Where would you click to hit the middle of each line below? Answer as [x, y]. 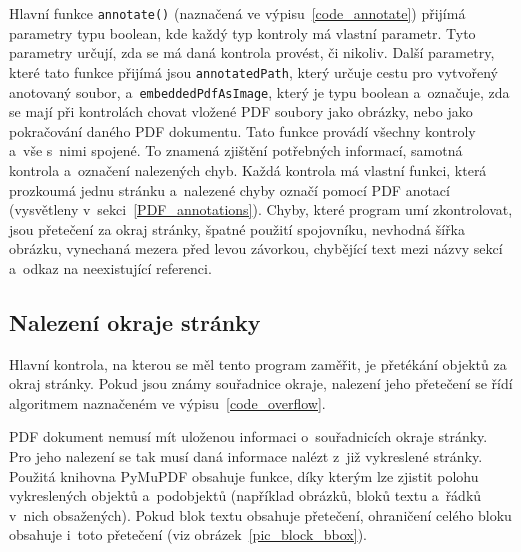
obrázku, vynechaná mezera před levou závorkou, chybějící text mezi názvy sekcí [256, 248]
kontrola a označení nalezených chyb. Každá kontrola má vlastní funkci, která [248, 169]
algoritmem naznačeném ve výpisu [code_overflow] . [167, 402]
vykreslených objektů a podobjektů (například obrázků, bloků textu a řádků [245, 495]
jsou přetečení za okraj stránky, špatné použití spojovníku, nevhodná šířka [237, 228]
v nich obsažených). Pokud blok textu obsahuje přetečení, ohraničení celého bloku [260, 514]
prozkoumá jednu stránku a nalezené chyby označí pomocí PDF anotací [229, 189]
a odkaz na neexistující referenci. [110, 267]
